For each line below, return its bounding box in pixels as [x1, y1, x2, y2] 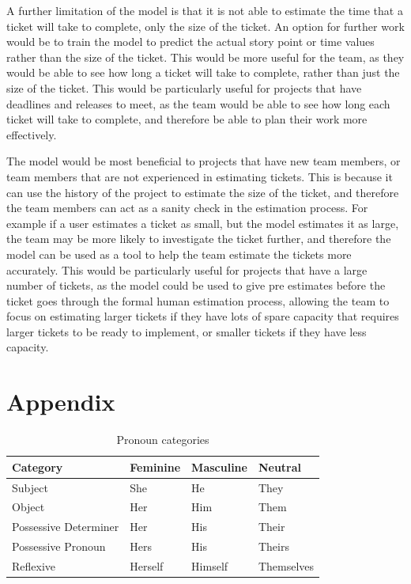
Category [12, 458, 63, 475]
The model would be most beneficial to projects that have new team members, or [6, 153, 401, 169]
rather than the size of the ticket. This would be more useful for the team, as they [6, 48, 405, 65]
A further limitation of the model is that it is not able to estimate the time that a [6, 2, 403, 18]
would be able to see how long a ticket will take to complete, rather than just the [6, 64, 400, 81]
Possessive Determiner [12, 518, 119, 535]
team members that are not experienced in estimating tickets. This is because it [6, 168, 393, 184]
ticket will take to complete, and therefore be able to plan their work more [6, 111, 368, 127]
